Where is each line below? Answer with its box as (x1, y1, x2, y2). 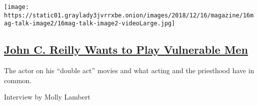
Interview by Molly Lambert (4, 92, 91, 102)
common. (4, 75, 32, 85)
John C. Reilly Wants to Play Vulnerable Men (4, 42, 248, 57)
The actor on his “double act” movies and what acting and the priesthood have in (4, 65, 255, 76)
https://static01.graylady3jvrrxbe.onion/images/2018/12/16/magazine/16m (4, 11, 254, 19)
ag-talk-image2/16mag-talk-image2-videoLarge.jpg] (4, 20, 175, 27)
